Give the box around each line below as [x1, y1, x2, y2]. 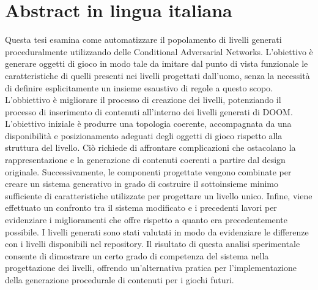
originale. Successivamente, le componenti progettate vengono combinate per [5, 165, 292, 178]
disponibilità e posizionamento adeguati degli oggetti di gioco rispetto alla [5, 129, 283, 142]
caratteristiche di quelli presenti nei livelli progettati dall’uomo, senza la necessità [5, 69, 310, 82]
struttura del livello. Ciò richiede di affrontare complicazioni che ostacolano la [5, 141, 296, 154]
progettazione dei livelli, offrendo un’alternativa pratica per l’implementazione [5, 261, 297, 274]
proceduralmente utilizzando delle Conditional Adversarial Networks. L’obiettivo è [5, 45, 313, 58]
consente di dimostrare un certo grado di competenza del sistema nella [5, 249, 269, 262]
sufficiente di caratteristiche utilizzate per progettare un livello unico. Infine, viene [5, 189, 312, 202]
